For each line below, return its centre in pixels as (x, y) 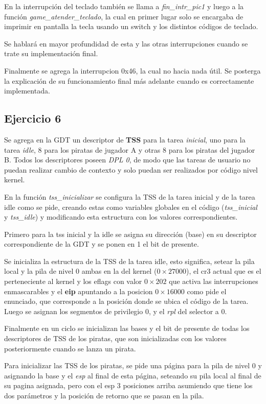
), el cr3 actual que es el (224, 271)
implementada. (27, 91)
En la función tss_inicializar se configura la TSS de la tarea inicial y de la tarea (130, 196)
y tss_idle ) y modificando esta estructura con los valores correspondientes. (121, 217)
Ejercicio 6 (33, 118)
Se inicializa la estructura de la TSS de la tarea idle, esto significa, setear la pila (129, 261)
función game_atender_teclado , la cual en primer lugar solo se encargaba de (124, 16)
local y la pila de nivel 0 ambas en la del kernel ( (81, 271)
